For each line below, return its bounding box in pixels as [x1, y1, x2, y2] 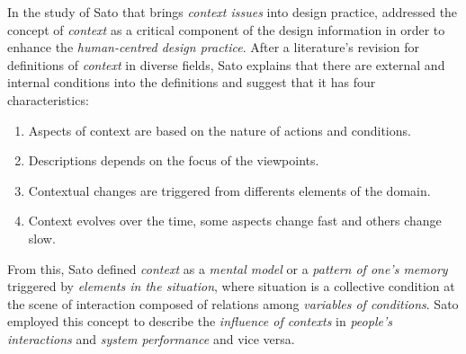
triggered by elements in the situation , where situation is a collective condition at [7, 277, 455, 296]
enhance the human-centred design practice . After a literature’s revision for [7, 38, 420, 57]
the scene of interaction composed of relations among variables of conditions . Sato [7, 294, 459, 313]
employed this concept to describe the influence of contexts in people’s [7, 312, 392, 331]
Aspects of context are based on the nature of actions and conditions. [28, 120, 411, 139]
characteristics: [7, 90, 89, 109]
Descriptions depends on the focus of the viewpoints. [28, 151, 319, 170]
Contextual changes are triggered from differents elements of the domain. [28, 181, 431, 199]
